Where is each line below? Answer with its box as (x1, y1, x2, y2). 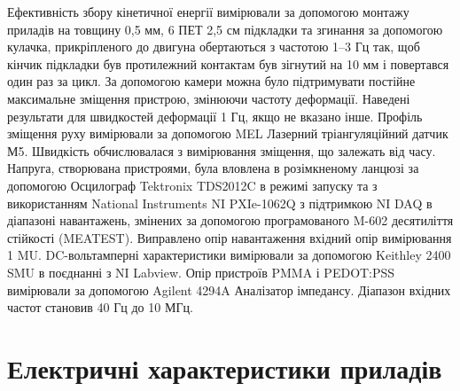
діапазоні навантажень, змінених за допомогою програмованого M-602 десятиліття (7, 211, 454, 230)
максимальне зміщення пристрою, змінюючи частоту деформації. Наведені (7, 89, 410, 107)
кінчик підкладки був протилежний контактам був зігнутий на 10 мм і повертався (7, 54, 449, 73)
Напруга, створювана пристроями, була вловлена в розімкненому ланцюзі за (7, 159, 419, 177)
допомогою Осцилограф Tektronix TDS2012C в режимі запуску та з (7, 176, 378, 194)
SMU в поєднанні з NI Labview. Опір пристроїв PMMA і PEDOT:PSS (7, 262, 395, 281)
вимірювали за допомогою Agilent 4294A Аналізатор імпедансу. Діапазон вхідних (7, 280, 451, 299)
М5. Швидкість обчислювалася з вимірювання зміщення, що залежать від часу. (7, 141, 436, 160)
